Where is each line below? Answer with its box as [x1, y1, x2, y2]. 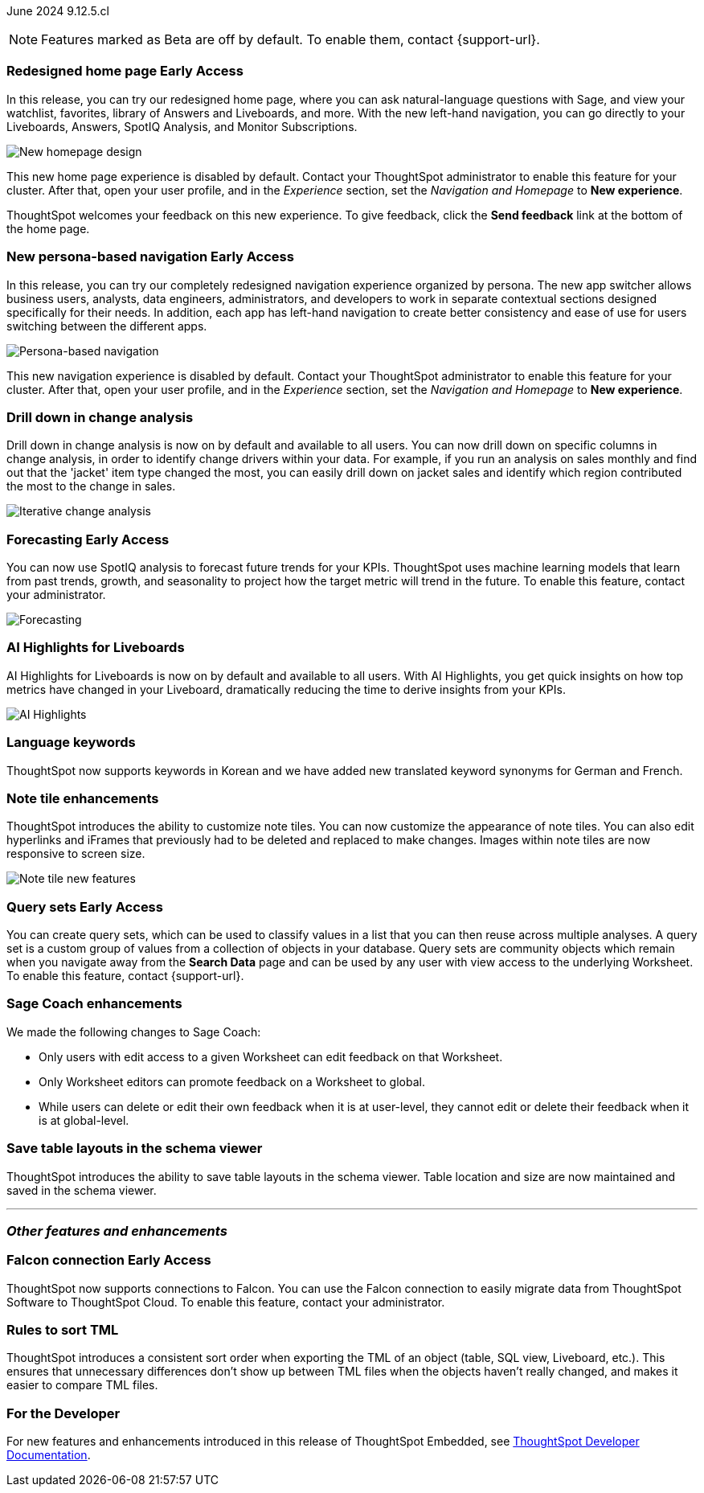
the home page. [6, 221, 90, 236]
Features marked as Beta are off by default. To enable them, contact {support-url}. [41, 31, 540, 47]
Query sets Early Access [6, 898, 163, 915]
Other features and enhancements [6, 1222, 227, 1239]
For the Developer [6, 1405, 121, 1421]
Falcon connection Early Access [6, 1252, 211, 1269]
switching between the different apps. [6, 318, 207, 333]
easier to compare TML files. [6, 1378, 158, 1393]
